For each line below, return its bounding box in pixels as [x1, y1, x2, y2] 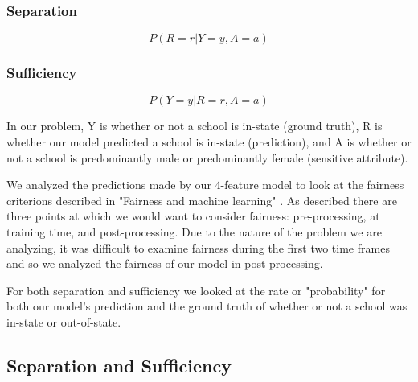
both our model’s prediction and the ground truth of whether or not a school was [6, 298, 408, 314]
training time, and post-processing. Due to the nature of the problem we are [6, 224, 382, 240]
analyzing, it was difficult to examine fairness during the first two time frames [6, 239, 390, 256]
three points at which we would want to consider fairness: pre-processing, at [6, 207, 380, 224]
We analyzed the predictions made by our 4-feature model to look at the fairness [6, 176, 404, 193]
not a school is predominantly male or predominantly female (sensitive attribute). [6, 149, 408, 166]
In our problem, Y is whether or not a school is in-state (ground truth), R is [6, 117, 383, 134]
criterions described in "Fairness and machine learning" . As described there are [6, 191, 397, 208]
